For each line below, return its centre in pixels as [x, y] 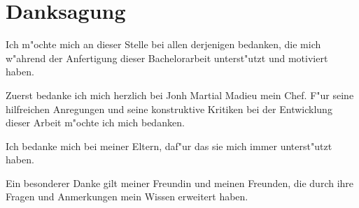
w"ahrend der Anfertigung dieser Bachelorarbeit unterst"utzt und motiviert [167, 58]
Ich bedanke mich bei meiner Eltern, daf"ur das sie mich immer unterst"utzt [169, 146]
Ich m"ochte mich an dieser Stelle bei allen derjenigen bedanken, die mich [163, 44]
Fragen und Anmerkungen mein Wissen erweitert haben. [127, 196]
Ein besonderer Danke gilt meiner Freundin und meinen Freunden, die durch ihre [180, 183]
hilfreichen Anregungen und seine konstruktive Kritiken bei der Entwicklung [169, 109]
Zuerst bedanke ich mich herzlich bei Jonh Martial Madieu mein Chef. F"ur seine [180, 95]
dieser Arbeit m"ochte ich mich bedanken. [95, 122]
